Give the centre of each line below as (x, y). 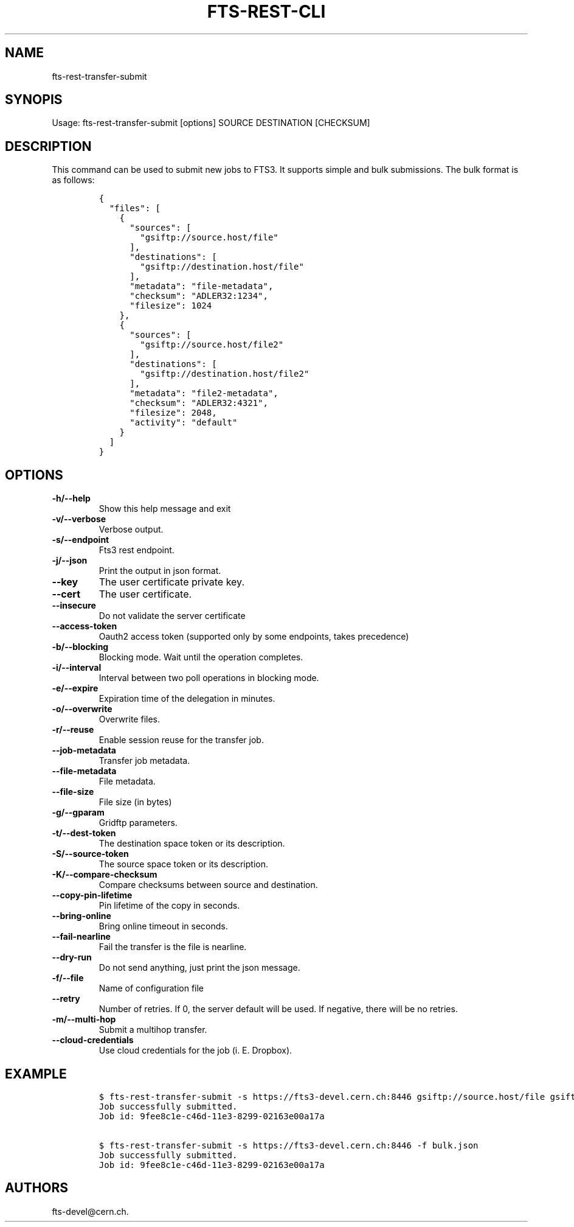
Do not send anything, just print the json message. (199, 968)
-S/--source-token (90, 854)
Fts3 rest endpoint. (137, 550)
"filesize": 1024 (171, 306)
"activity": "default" (184, 423)
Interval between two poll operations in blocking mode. (209, 678)
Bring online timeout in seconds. (163, 926)
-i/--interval (77, 668)
